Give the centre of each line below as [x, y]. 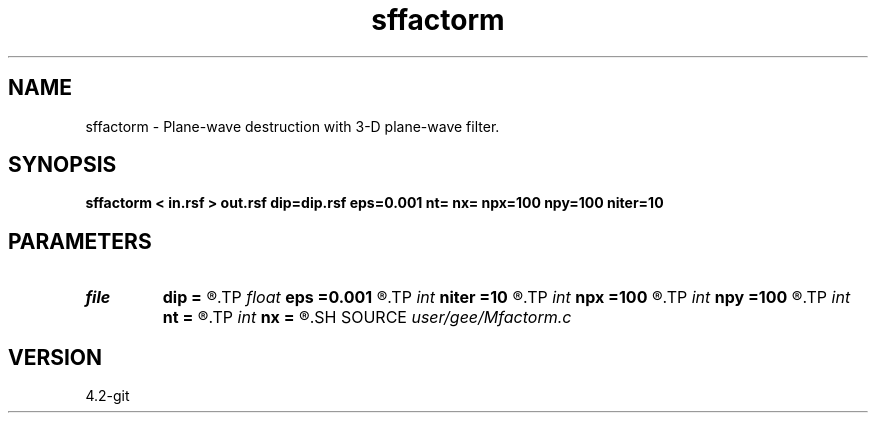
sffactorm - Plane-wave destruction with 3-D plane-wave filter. [292, 126]
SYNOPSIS [62, 165]
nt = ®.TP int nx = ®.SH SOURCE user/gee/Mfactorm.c [367, 317]
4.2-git [107, 396]
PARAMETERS [80, 241]
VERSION [55, 357]
